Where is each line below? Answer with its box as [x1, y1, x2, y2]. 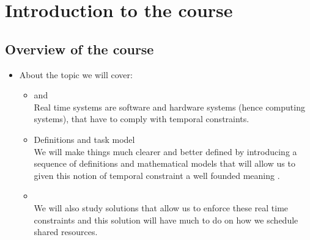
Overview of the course [5, 39, 154, 58]
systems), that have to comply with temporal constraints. [34, 112, 249, 125]
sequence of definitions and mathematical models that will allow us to [34, 157, 295, 170]
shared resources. [34, 225, 98, 238]
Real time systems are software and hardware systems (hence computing [34, 100, 305, 113]
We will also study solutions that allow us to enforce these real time [34, 201, 289, 214]
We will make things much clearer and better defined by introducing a [34, 145, 297, 158]
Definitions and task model [34, 133, 135, 145]
